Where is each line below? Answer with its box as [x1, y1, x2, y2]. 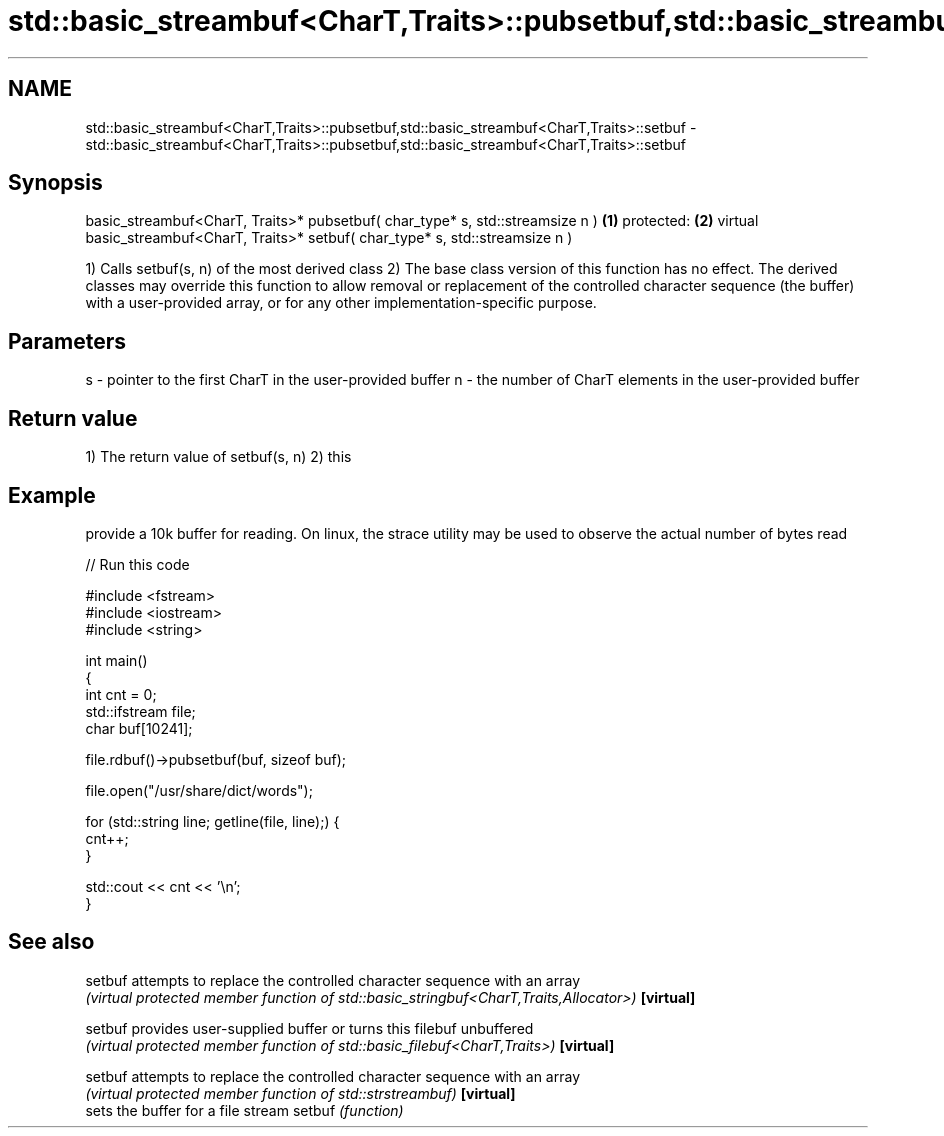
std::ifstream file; [85, 702, 196, 720]
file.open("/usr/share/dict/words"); [85, 781, 313, 799]
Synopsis [8, 170, 103, 196]
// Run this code [85, 555, 190, 573]
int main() [85, 651, 148, 669]
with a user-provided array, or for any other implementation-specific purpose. [85, 294, 597, 312]
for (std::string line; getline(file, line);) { [85, 812, 340, 830]
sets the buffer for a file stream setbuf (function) [85, 1101, 404, 1119]
